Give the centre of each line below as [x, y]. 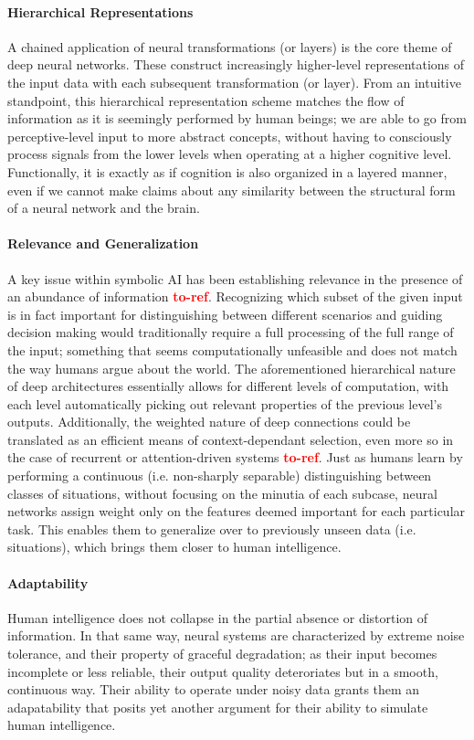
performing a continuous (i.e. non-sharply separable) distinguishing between [220, 476]
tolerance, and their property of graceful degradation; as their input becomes [222, 654]
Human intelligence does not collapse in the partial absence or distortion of [218, 617]
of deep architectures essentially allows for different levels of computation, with [228, 386]
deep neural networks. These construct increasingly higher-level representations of [236, 64]
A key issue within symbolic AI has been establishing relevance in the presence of [235, 278]
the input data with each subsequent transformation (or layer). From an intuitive [234, 82]
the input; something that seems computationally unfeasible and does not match [232, 349]
